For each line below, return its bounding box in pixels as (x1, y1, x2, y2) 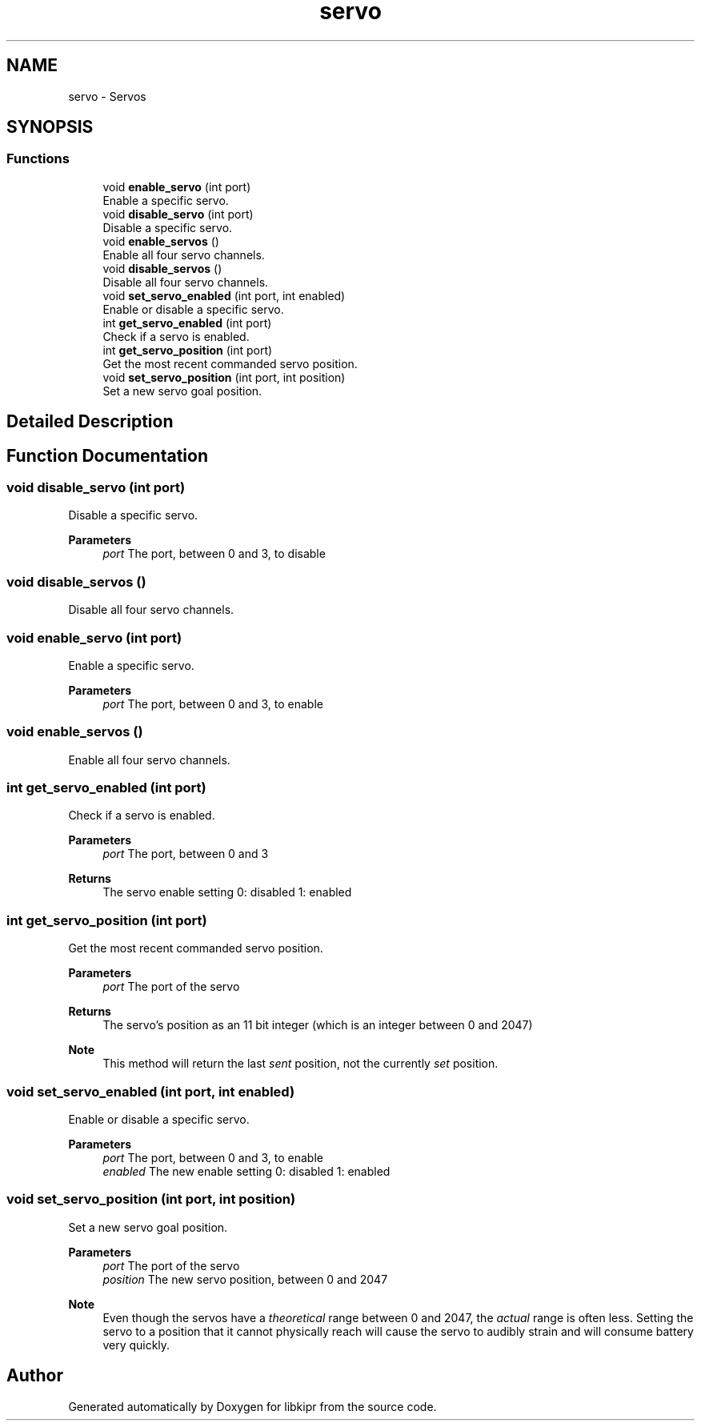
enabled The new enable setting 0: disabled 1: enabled (102, 1164, 391, 1178)
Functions (6, 150, 70, 167)
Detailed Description (6, 411, 174, 432)
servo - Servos (68, 89, 146, 103)
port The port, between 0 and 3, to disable (102, 547, 326, 561)
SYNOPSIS (6, 117, 94, 138)
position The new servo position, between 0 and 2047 (102, 1272, 388, 1286)
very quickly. (102, 1337, 170, 1352)
